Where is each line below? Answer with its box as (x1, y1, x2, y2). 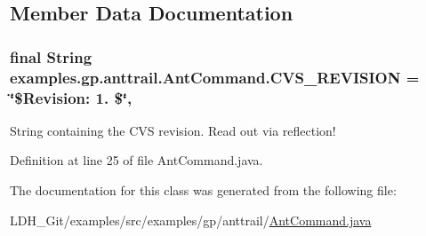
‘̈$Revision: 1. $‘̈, (10, 86, 133, 108)
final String (10, 45, 92, 67)
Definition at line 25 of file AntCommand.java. (10, 151, 263, 169)
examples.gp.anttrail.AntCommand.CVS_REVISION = (10, 66, 420, 88)
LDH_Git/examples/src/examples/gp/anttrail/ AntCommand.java (10, 210, 372, 229)
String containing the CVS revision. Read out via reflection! (10, 121, 336, 139)
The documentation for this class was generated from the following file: (10, 181, 397, 200)
